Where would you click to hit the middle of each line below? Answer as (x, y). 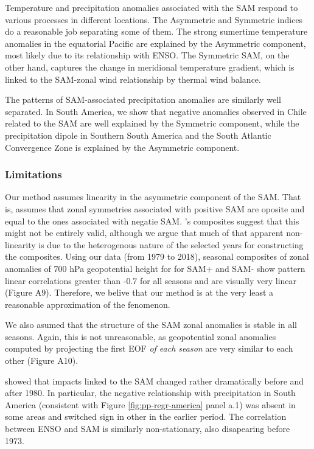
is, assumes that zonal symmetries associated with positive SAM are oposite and (155, 208)
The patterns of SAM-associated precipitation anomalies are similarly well (143, 99)
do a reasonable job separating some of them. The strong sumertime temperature (156, 31)
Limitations (33, 174)
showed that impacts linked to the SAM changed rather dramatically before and (155, 381)
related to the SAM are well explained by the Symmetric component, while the (152, 123)
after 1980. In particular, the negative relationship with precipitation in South (150, 393)
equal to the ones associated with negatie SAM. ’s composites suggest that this (152, 221)
